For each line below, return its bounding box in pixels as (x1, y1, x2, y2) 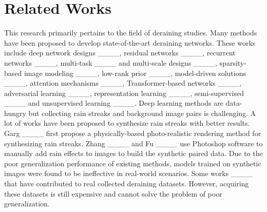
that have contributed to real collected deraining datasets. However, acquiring (4, 178, 249, 189)
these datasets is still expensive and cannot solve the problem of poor (4, 188, 222, 199)
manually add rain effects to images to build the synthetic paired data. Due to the (4, 148, 263, 159)
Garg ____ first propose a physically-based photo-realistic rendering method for (4, 128, 261, 139)
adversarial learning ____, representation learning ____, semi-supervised (4, 87, 244, 98)
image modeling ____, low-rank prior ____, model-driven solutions (24, 67, 246, 78)
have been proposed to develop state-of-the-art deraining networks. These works (4, 37, 256, 48)
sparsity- (219, 57, 246, 68)
